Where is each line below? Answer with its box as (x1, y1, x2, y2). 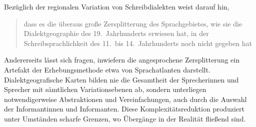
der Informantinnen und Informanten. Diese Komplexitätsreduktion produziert (4, 103, 244, 114)
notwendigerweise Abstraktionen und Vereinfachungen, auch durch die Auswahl (4, 93, 247, 104)
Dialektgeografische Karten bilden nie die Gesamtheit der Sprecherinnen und (4, 74, 239, 84)
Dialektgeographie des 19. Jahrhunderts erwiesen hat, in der (23, 28, 209, 38)
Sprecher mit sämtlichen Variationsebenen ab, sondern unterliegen (4, 84, 206, 94)
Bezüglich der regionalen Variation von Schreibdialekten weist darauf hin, (4, 1, 229, 11)
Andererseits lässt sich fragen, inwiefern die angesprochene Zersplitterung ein (4, 54, 239, 65)
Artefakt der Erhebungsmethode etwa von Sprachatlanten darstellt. (4, 64, 210, 74)
